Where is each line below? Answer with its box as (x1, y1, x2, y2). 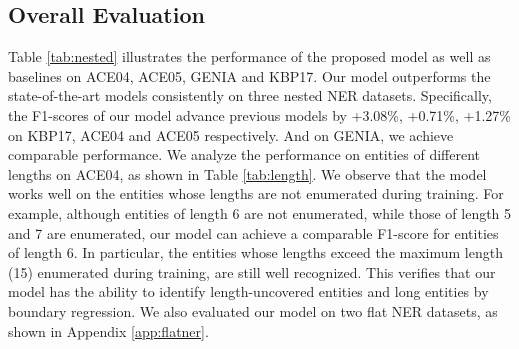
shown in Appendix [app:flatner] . (8, 320, 209, 341)
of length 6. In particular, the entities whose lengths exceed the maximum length (8, 242, 503, 263)
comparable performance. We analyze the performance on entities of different (8, 144, 481, 165)
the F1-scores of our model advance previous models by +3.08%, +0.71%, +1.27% (8, 104, 512, 125)
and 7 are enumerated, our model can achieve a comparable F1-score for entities (8, 222, 499, 243)
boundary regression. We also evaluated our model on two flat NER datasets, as (8, 300, 498, 321)
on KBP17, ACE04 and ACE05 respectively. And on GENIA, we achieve (8, 124, 454, 145)
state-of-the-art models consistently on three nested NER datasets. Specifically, (8, 85, 492, 106)
